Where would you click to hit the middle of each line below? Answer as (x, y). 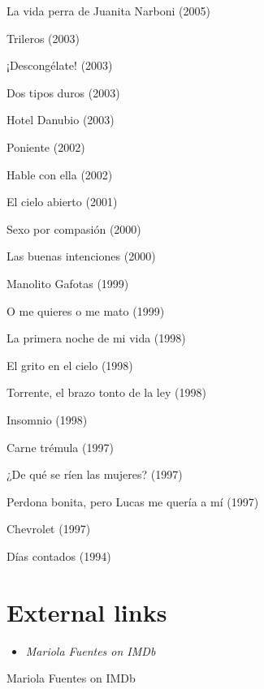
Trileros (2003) (43, 38)
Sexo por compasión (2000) (74, 228)
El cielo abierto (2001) (62, 202)
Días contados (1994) (59, 556)
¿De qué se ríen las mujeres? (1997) (95, 474)
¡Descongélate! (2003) (60, 65)
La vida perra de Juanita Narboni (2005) (108, 11)
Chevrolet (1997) (49, 529)
